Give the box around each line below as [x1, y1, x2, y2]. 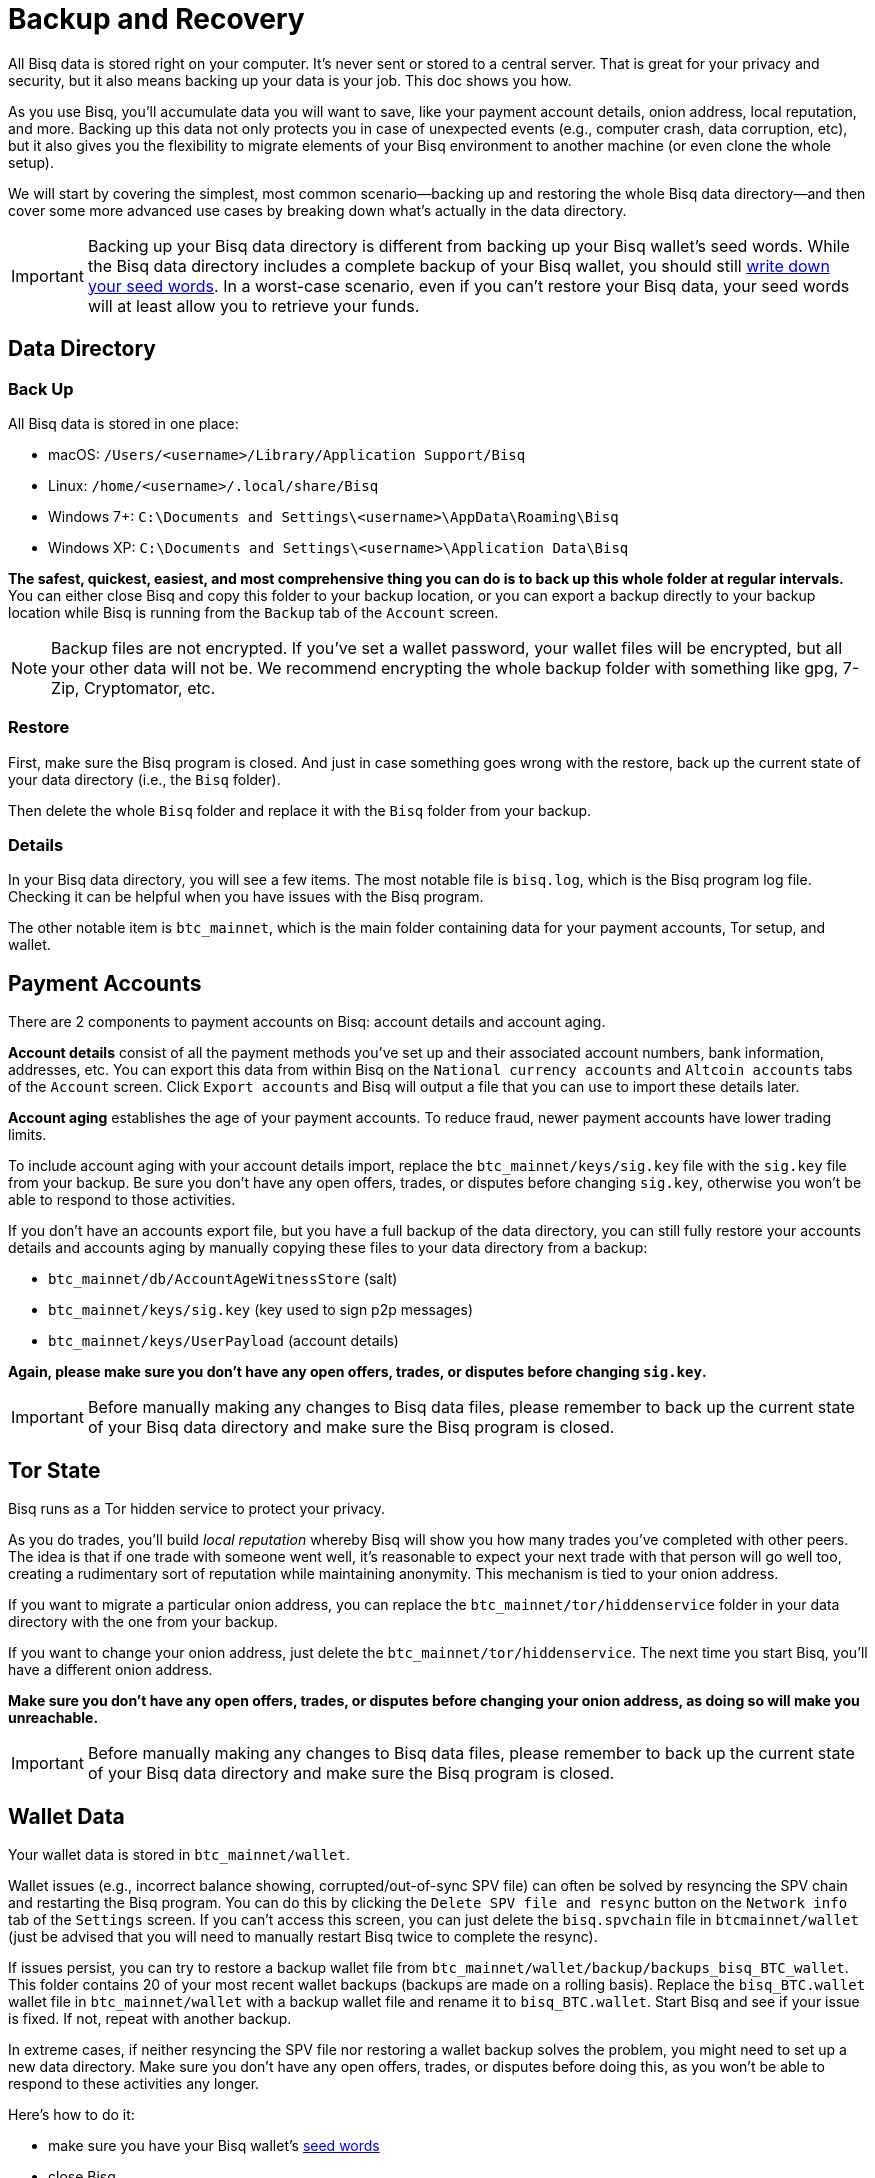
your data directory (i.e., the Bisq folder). [8, 770, 281, 788]
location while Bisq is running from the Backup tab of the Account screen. [8, 603, 499, 621]
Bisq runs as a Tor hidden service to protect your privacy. [8, 1500, 386, 1518]
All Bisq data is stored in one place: [8, 414, 239, 432]
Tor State [8, 1457, 101, 1483]
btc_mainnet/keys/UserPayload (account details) [48, 1332, 399, 1350]
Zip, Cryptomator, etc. [51, 677, 216, 698]
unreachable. [8, 1709, 99, 1727]
